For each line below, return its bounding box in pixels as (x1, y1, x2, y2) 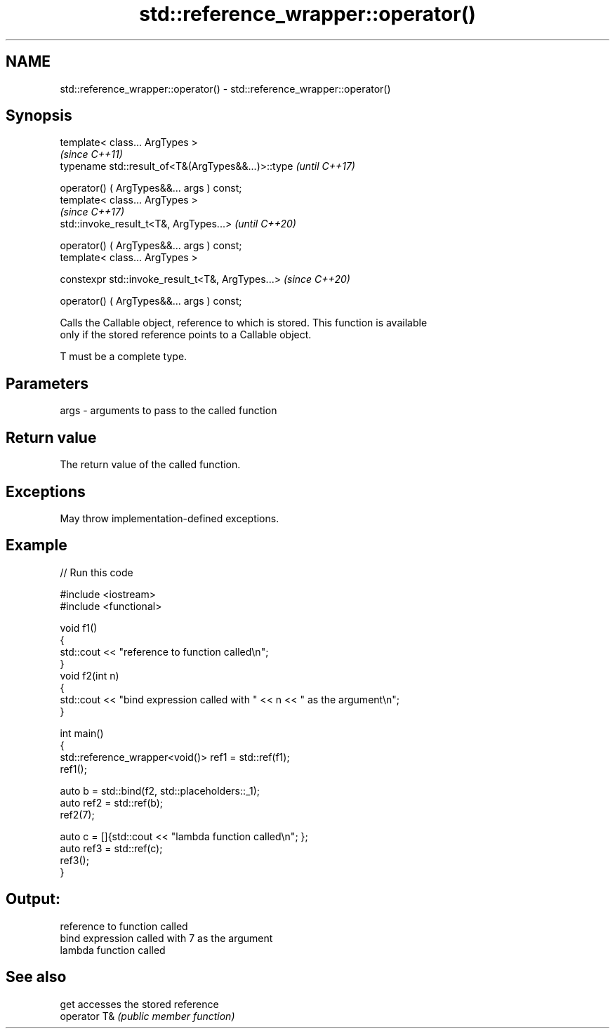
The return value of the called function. (60, 458, 241, 471)
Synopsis (6, 107, 72, 125)
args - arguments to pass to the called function (60, 404, 277, 417)
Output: (6, 890, 60, 908)
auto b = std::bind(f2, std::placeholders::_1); (60, 784, 260, 797)
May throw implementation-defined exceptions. (60, 512, 279, 524)
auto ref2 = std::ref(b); (60, 796, 164, 809)
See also (6, 968, 67, 986)
